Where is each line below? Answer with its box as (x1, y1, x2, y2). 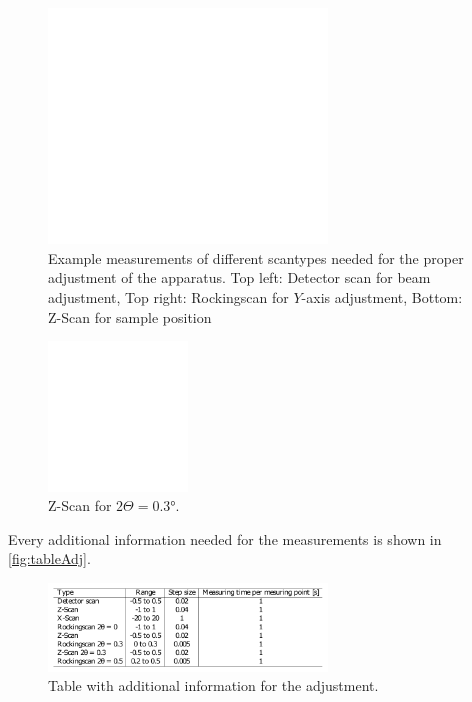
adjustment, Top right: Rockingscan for (48, 287, 289, 308)
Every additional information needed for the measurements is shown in (8, 528, 442, 549)
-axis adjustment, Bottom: (301, 287, 463, 308)
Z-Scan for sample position (48, 306, 212, 327)
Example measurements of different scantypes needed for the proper (48, 247, 464, 268)
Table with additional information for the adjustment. (48, 675, 379, 696)
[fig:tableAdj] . (8, 548, 91, 569)
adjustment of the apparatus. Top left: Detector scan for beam (48, 267, 431, 288)
